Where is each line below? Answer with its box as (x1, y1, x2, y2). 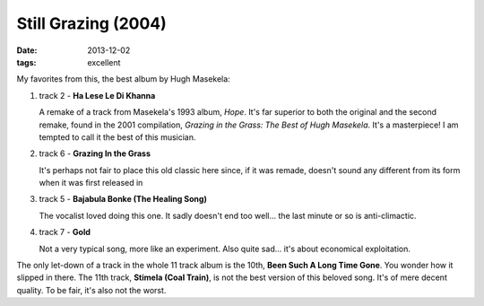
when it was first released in (39, 178, 143, 188)
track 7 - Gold (39, 227, 91, 238)
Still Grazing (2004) (16, 13, 168, 33)
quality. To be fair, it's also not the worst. (16, 284, 167, 295)
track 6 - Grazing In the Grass (39, 148, 151, 159)
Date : (16, 45, 38, 56)
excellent (87, 57, 121, 67)
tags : (16, 57, 37, 67)
